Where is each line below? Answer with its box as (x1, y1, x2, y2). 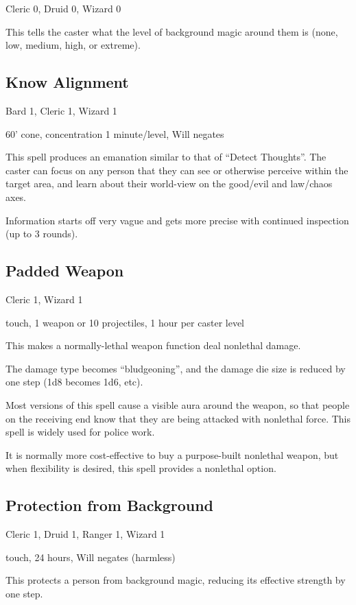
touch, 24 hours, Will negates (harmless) (5, 549, 176, 564)
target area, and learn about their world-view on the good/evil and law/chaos (5, 176, 333, 191)
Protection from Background (5, 495, 213, 516)
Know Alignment (5, 71, 129, 93)
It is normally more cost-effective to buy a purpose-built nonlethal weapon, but (5, 447, 339, 462)
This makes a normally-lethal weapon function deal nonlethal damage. (5, 338, 301, 353)
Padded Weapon (5, 260, 124, 281)
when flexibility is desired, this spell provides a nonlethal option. (5, 461, 276, 475)
